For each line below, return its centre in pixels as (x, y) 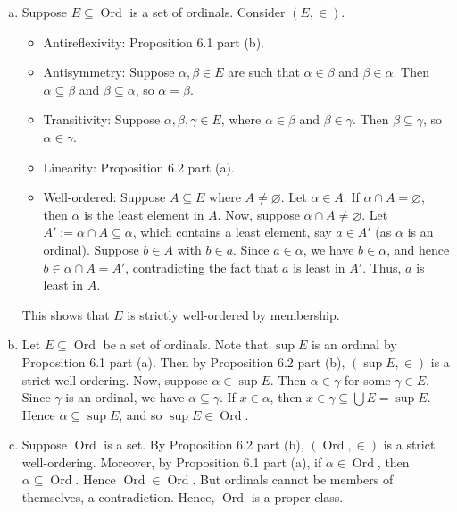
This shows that (66, 314)
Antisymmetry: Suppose (109, 72)
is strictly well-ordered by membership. (233, 314)
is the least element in (144, 214)
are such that (264, 72)
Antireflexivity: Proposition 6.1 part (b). (154, 42)
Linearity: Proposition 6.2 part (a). (139, 167)
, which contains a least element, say (232, 232)
